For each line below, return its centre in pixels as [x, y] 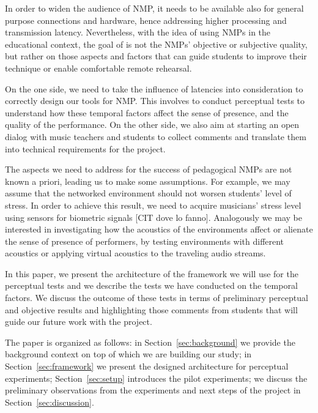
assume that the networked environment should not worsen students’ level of [148, 193]
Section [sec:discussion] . [50, 402]
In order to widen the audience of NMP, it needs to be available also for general [154, 8]
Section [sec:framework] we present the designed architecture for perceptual [147, 366]
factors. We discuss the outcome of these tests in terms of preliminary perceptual [157, 298]
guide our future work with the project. [79, 322]
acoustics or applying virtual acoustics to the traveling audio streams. [135, 253]
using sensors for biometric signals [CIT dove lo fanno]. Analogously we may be [153, 217]
